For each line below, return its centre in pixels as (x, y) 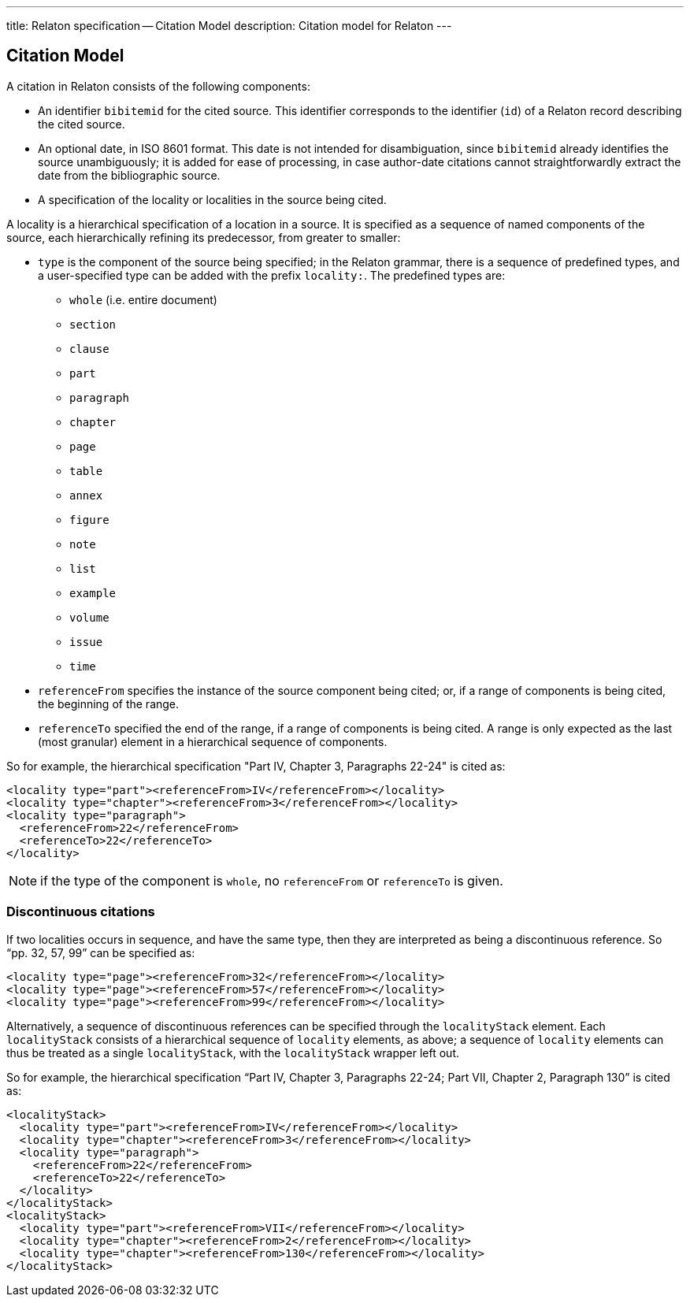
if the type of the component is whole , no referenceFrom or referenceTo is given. (272, 880)
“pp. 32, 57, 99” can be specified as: (101, 952)
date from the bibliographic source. (129, 175)
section (93, 324)
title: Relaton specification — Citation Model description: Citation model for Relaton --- (229, 26)
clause (89, 349)
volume (89, 617)
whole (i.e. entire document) (143, 299)
